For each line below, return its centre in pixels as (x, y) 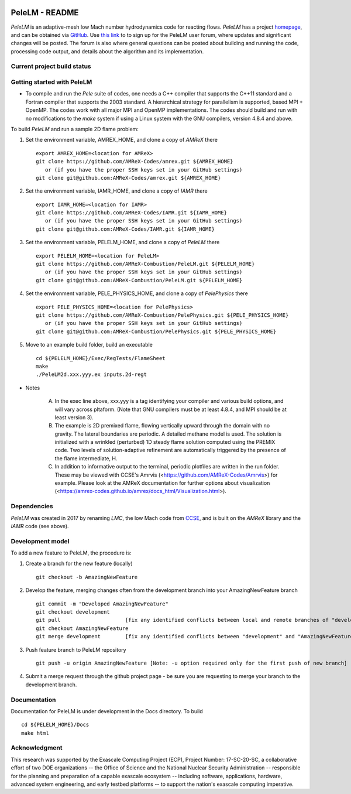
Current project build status (51, 66)
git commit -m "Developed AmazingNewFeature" (102, 604)
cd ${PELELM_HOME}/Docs (55, 725)
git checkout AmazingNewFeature (82, 628)
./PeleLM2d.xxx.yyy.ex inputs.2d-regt (92, 374)
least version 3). (74, 417)
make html (35, 733)
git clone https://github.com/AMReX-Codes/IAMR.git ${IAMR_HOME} (132, 213)
